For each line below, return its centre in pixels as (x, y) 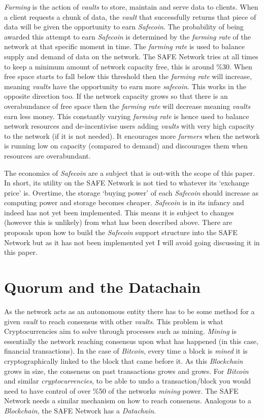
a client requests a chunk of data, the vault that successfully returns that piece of (130, 16)
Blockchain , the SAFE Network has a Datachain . (80, 410)
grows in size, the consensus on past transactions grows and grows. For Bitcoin (126, 371)
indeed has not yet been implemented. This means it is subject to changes (119, 212)
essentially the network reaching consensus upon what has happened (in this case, (131, 341)
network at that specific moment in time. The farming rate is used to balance (124, 46)
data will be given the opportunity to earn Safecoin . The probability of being (124, 27)
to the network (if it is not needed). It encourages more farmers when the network (132, 136)
